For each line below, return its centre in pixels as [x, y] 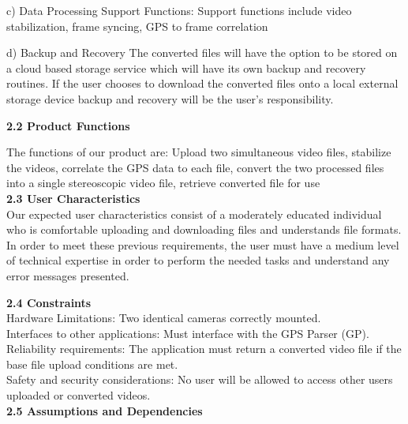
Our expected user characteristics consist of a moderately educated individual [194, 214]
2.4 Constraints [49, 302]
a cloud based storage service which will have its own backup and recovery [186, 68]
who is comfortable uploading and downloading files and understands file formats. [204, 229]
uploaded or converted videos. [79, 395]
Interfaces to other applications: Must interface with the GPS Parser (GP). [188, 333]
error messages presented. [68, 275]
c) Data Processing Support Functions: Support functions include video [179, 10]
